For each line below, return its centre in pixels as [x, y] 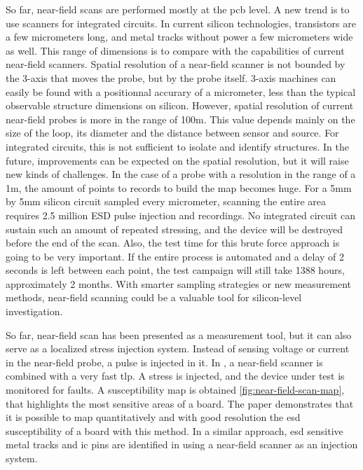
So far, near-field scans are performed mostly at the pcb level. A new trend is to [178, 9]
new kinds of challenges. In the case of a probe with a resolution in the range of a [181, 174]
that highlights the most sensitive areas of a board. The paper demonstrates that [180, 403]
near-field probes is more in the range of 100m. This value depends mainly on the [180, 119]
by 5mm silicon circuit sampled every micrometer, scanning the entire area [166, 201]
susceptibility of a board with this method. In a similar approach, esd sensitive [174, 430]
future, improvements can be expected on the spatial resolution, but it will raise [177, 160]
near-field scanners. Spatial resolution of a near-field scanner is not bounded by [176, 64]
